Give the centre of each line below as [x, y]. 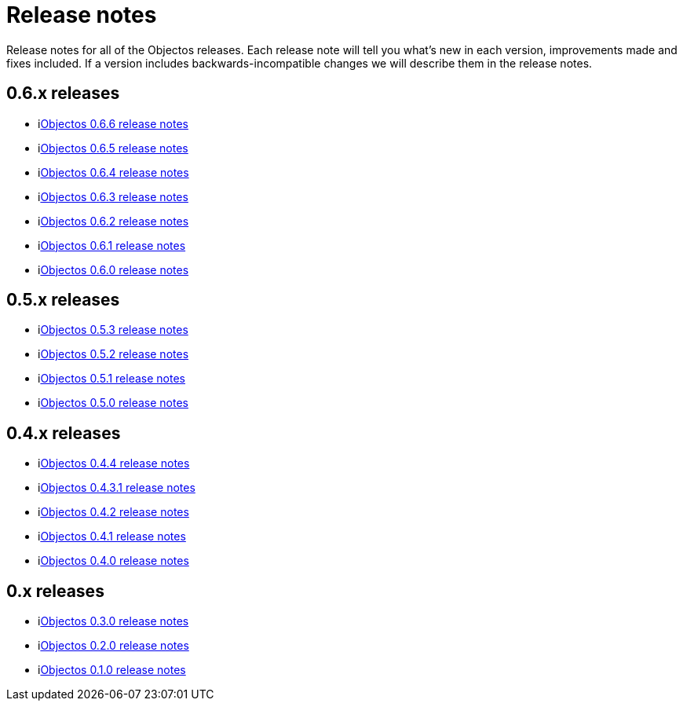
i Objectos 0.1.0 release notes [112, 670]
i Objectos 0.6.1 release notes [112, 245]
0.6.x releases [63, 93]
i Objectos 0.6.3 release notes [113, 196]
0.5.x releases [63, 300]
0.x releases [55, 591]
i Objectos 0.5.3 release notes [113, 330]
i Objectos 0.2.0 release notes [113, 646]
